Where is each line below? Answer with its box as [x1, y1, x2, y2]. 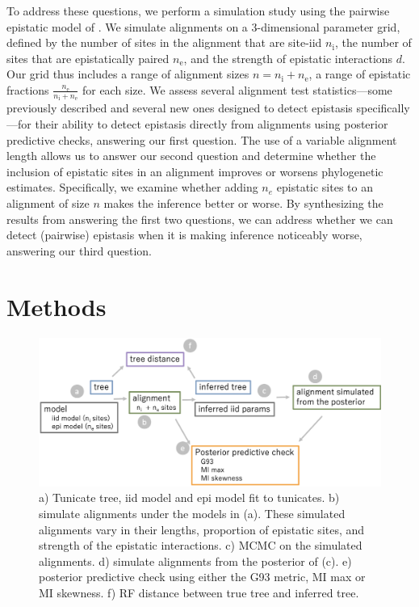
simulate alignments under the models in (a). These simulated [39, 504, 346, 521]
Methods [6, 289, 107, 322]
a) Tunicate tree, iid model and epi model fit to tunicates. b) [39, 489, 340, 506]
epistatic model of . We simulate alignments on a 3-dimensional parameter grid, [6, 18, 400, 35]
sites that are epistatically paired [6, 49, 170, 66]
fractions [6, 81, 49, 98]
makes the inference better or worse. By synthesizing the [103, 195, 383, 211]
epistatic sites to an [276, 179, 373, 196]
